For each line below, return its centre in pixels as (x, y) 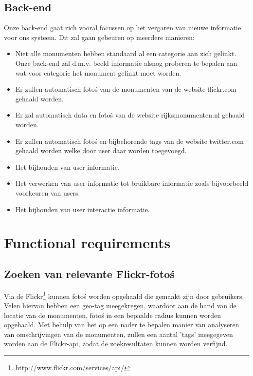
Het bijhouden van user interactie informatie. (82, 209)
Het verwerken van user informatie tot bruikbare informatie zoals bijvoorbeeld (132, 183)
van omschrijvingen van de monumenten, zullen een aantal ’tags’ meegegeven (118, 334)
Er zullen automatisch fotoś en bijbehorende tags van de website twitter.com (130, 141)
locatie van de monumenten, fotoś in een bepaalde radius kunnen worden (112, 315)
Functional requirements (87, 243)
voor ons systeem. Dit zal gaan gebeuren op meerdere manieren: (99, 37)
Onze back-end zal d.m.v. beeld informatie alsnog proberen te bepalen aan (126, 63)
